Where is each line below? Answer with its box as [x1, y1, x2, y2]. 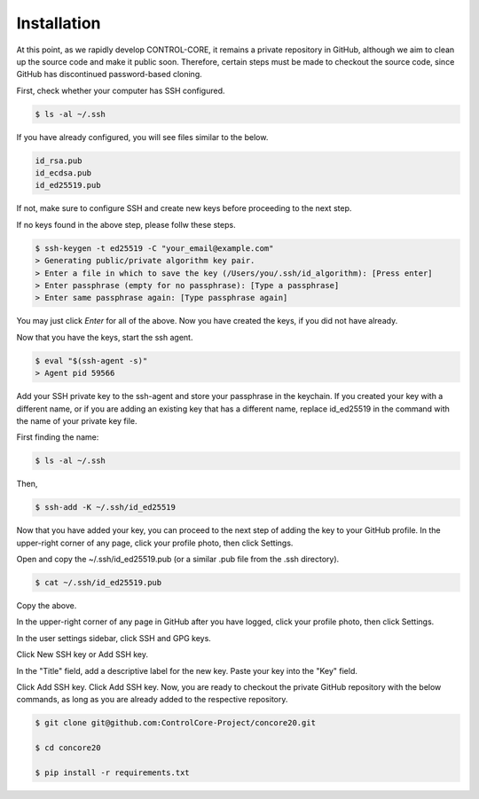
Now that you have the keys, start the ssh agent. [16, 332, 193, 342]
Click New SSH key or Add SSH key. [16, 649, 149, 660]
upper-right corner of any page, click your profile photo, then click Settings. [16, 537, 294, 548]
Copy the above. [16, 599, 77, 611]
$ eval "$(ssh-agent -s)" [35, 356, 148, 365]
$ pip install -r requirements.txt [35, 767, 190, 778]
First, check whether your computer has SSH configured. [16, 85, 225, 96]
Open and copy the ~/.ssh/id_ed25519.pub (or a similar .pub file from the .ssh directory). [16, 554, 340, 564]
